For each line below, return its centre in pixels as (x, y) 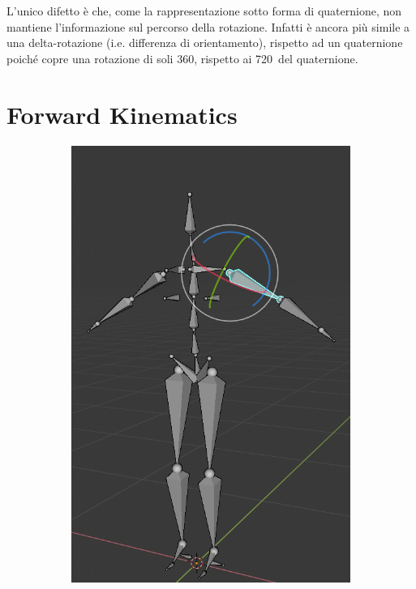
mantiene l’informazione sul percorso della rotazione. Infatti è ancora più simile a (208, 26)
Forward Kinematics (122, 114)
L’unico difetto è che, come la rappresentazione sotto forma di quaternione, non (204, 11)
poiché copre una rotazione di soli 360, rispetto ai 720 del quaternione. (182, 58)
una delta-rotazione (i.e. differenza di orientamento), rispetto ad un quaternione (205, 43)
